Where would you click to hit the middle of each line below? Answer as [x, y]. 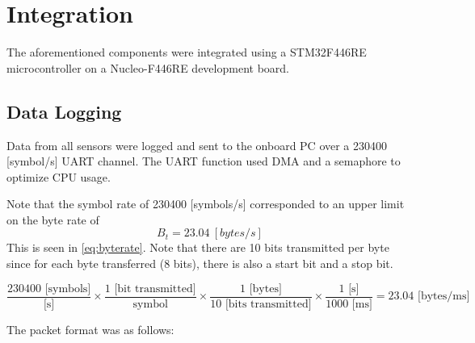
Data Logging [64, 111]
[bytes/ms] [444, 297]
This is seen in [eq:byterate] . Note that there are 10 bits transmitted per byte [198, 247]
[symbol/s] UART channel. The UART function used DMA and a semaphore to [204, 161]
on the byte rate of [53, 219]
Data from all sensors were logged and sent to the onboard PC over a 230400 [197, 145]
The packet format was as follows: [90, 329]
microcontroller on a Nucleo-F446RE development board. [148, 67]
